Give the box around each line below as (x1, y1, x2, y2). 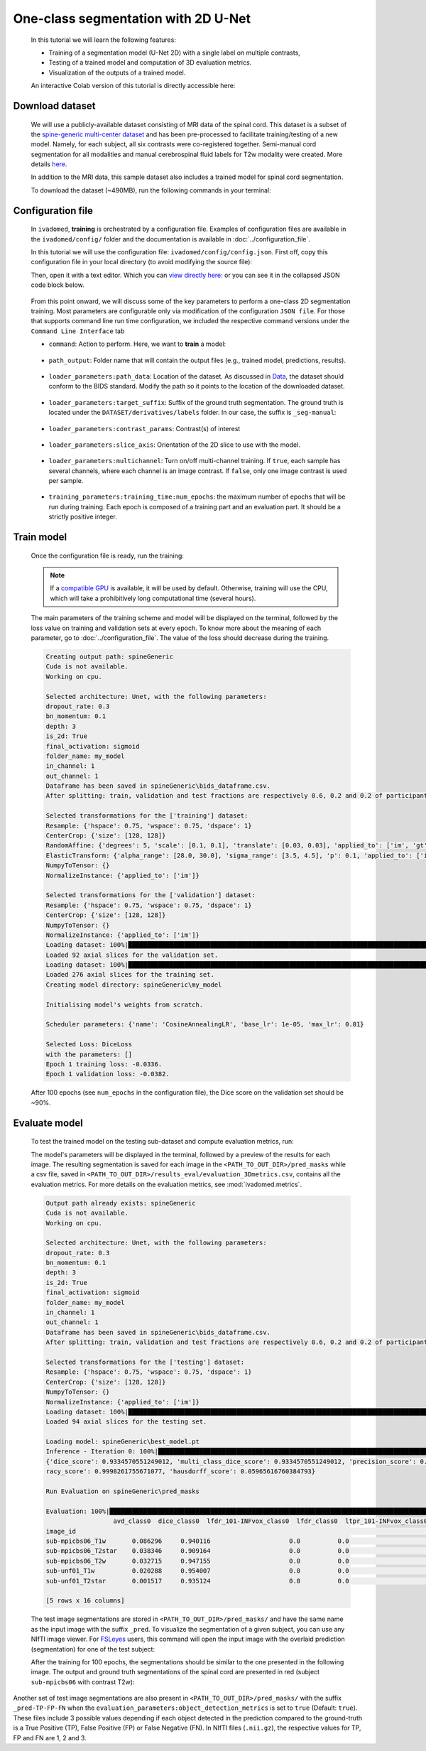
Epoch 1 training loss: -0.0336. (45, 1061, 163, 1068)
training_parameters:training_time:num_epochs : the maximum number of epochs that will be (48, 492, 346, 501)
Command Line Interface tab (31, 327, 125, 335)
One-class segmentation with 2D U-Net (13, 11, 251, 26)
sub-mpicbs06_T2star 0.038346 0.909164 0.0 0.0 (45, 1547, 349, 1555)
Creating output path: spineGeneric (45, 652, 174, 661)
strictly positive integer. (48, 512, 117, 521)
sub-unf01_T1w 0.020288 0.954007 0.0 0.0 (45, 1567, 349, 1575)
